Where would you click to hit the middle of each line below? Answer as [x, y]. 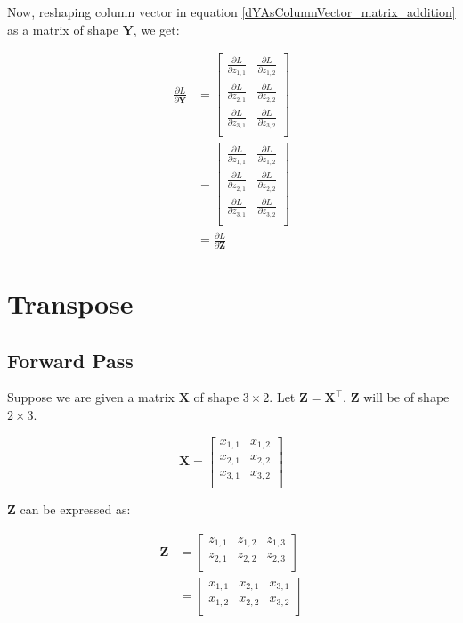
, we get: [156, 29]
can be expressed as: [75, 509]
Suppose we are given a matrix [91, 397]
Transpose [70, 303]
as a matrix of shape [63, 29]
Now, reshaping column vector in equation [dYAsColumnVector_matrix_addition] [231, 12]
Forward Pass [70, 360]
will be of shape [406, 397]
